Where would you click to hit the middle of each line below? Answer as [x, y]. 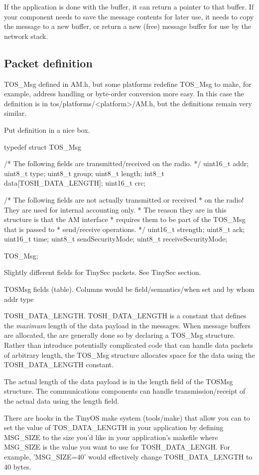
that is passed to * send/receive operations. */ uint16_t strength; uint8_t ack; [125, 229]
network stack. [26, 36]
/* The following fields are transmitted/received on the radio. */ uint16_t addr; [127, 163]
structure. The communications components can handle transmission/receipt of [125, 391]
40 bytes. [18, 466]
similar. [15, 113]
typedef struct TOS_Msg [43, 146]
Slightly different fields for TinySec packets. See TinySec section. [103, 272]
